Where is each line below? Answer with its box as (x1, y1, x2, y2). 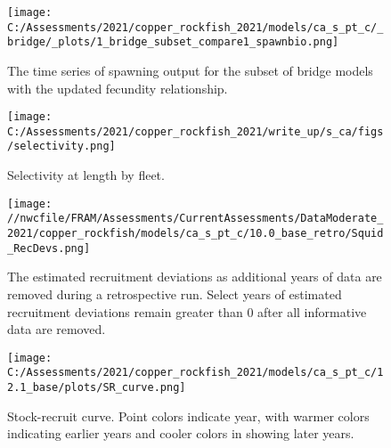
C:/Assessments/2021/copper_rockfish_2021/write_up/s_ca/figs (7, 125, 384, 138)
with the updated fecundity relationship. (7, 78, 228, 97)
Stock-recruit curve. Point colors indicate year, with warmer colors (7, 406, 370, 425)
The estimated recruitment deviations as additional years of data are (7, 267, 382, 286)
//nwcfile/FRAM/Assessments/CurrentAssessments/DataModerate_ (7, 212, 384, 225)
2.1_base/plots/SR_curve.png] (7, 381, 186, 395)
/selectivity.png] (7, 140, 116, 153)
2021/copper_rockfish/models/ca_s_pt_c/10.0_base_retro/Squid (7, 227, 384, 240)
